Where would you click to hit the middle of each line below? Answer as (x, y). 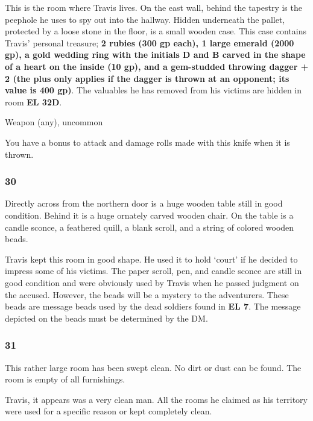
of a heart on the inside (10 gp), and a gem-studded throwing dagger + (157, 66)
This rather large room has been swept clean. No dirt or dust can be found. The (153, 367)
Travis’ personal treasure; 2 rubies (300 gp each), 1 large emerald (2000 (150, 42)
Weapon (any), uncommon (54, 122)
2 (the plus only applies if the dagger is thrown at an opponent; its (147, 78)
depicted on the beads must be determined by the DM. (106, 318)
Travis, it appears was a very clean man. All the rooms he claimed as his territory (156, 399)
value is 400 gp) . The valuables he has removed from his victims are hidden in (153, 90)
